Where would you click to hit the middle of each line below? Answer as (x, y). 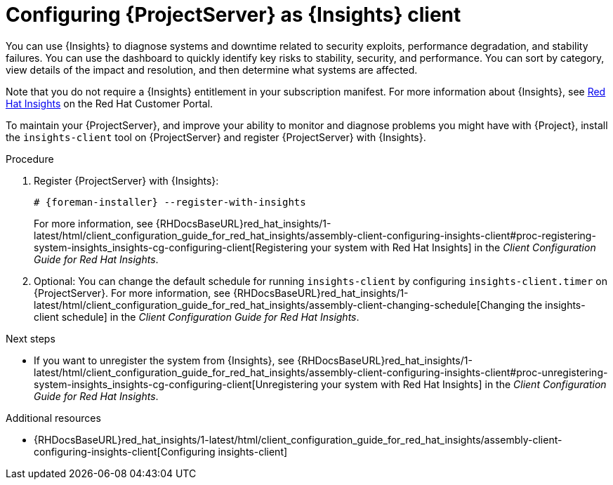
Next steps (31, 338)
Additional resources (53, 418)
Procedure (30, 159)
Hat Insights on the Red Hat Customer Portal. (110, 103)
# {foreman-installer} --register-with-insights (170, 202)
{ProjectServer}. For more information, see (132, 293)
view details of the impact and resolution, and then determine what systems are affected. (212, 69)
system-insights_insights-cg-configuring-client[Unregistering (176, 384)
